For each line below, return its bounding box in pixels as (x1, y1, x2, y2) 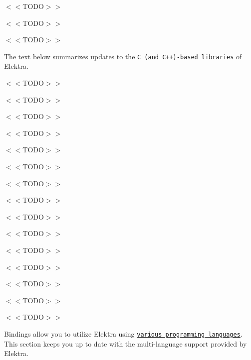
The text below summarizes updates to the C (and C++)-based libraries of (4, 51, 242, 61)
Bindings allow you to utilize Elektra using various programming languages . (4, 328, 243, 339)
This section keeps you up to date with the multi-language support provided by (4, 338, 247, 349)
